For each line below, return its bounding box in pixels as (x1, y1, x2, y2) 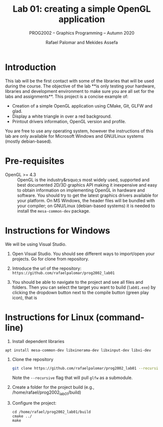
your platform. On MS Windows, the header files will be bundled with (17, 197, 155, 203)
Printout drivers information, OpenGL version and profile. (12, 118, 127, 124)
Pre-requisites (5, 155, 65, 167)
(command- (95, 312, 145, 323)
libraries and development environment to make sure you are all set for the (5, 88, 155, 94)
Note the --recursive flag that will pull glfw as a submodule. (12, 375, 133, 381)
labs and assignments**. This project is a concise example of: (5, 93, 128, 99)
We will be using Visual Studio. (5, 241, 67, 247)
